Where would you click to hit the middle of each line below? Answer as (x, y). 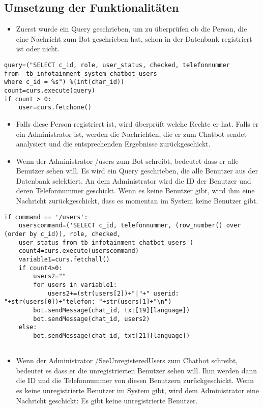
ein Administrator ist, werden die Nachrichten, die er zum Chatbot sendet (131, 134)
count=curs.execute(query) (50, 90)
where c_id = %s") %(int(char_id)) (64, 82)
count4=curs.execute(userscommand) (79, 251)
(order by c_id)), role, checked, (63, 234)
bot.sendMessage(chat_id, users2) (92, 319)
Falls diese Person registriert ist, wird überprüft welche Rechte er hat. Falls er (137, 123)
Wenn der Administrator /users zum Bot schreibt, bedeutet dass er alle (127, 160)
